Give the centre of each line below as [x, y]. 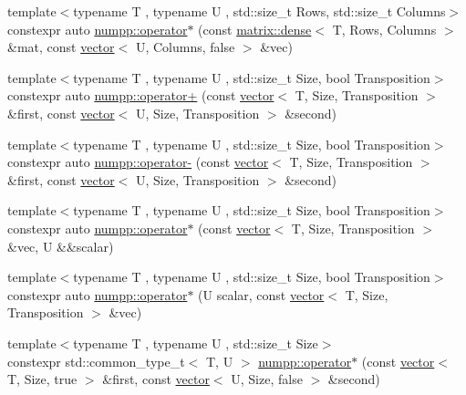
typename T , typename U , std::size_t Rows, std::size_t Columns [259, 11]
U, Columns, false [185, 47]
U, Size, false [267, 379]
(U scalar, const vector [261, 294]
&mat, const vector [61, 47]
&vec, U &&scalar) [61, 246]
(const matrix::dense [255, 29]
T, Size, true [42, 379]
